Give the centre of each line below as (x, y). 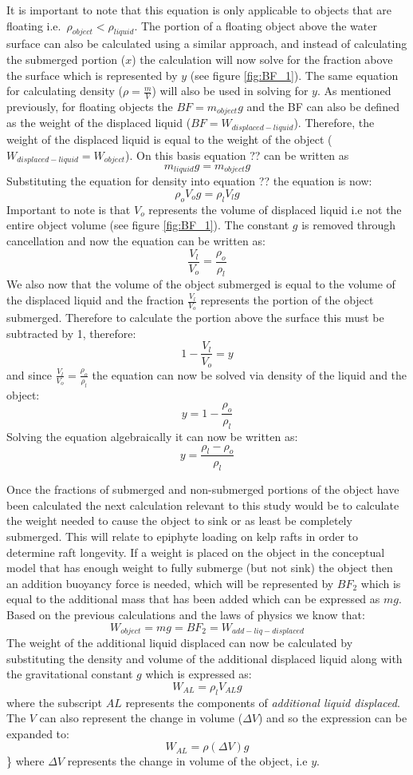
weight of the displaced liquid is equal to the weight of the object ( (169, 139)
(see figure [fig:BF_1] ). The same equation (294, 75)
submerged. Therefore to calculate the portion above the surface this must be (195, 318)
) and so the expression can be (333, 718)
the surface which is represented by (92, 75)
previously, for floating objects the (90, 106)
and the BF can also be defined (323, 106)
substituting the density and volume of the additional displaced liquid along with (205, 658)
